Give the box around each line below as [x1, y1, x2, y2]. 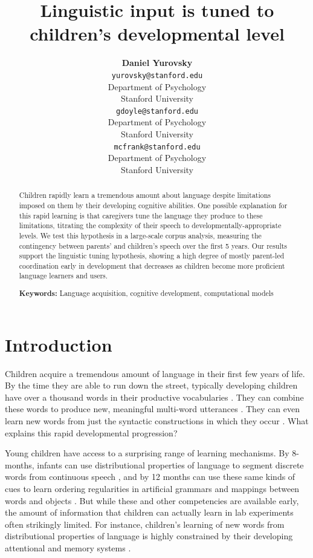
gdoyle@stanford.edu [115, 107, 199, 116]
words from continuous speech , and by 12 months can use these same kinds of [5, 470, 295, 483]
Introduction [5, 332, 112, 356]
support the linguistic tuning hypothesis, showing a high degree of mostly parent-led [19, 251, 285, 261]
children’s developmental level [30, 21, 285, 46]
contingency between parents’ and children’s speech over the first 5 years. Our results [19, 240, 288, 251]
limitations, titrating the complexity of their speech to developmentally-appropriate [19, 220, 282, 231]
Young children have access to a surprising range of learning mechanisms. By [5, 447, 289, 459]
